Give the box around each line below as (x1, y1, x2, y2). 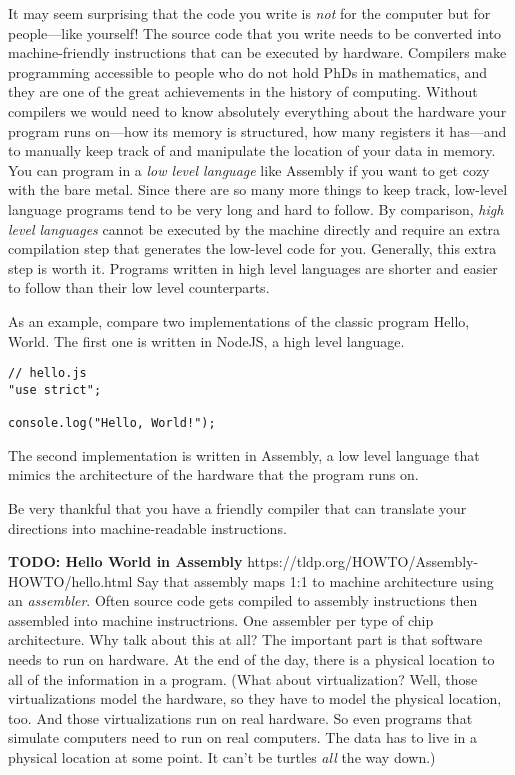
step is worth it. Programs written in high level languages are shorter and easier (8, 257, 498, 278)
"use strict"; (8, 382, 102, 397)
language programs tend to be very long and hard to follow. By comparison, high (8, 198, 504, 219)
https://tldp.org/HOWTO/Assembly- (247, 551, 479, 572)
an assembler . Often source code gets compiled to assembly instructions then (8, 590, 478, 611)
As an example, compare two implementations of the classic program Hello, (8, 310, 470, 331)
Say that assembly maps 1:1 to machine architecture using (137, 570, 494, 591)
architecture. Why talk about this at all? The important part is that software (8, 629, 483, 650)
